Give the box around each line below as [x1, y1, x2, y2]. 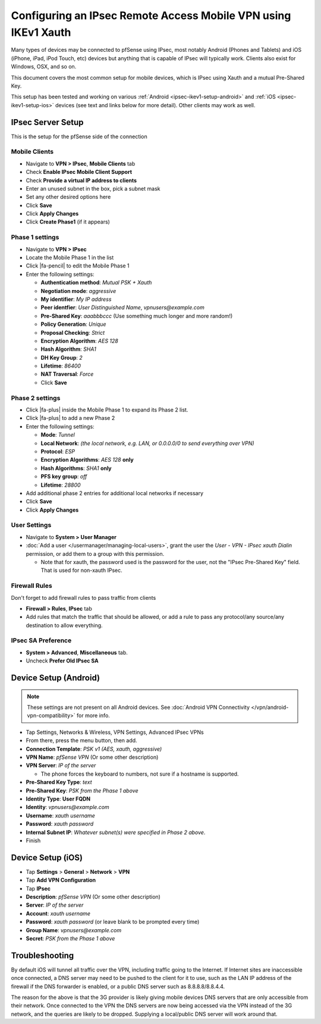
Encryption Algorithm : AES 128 [40, 337, 118, 344]
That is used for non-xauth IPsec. [40, 567, 123, 574]
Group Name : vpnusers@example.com [26, 926, 122, 933]
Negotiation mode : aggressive [40, 287, 117, 294]
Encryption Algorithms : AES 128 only [40, 456, 134, 463]
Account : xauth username [26, 910, 91, 917]
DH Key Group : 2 [40, 354, 83, 361]
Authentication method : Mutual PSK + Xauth [40, 279, 152, 286]
